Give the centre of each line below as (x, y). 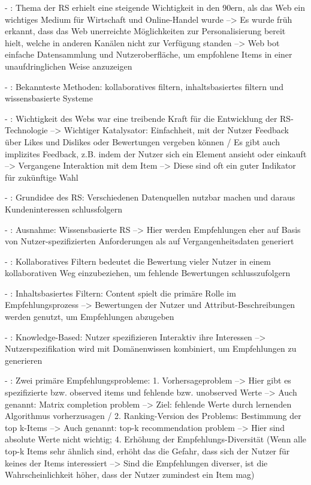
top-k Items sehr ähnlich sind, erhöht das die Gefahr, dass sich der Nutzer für (147, 451)
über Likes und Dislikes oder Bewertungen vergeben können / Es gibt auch (142, 141)
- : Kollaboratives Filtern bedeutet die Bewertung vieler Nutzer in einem (138, 261)
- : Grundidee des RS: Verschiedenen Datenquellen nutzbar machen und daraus (150, 197)
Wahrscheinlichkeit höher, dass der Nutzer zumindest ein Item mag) (130, 474)
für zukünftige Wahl (42, 177)
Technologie (26, 130)
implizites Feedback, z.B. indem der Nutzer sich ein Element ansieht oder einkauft (156, 153)
